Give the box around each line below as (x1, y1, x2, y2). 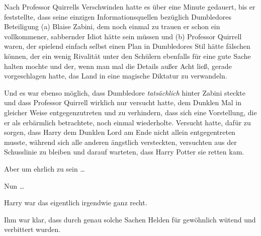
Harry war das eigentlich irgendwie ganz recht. (4, 197, 147, 208)
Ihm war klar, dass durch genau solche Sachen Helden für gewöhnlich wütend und (4, 214, 256, 224)
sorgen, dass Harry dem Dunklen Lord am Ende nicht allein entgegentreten (4, 127, 235, 137)
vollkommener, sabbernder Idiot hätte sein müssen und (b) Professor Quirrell (4, 31, 242, 41)
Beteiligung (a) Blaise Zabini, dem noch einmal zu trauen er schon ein (4, 21, 220, 32)
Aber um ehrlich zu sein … (4, 163, 85, 174)
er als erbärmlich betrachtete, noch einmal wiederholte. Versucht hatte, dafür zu (4, 117, 251, 127)
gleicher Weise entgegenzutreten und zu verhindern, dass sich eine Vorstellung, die (4, 107, 257, 117)
